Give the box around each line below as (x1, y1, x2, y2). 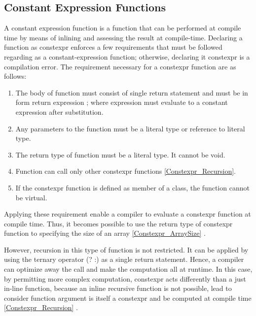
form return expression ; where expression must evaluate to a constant (15, 97, 228, 107)
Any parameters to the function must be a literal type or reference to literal (15, 123, 245, 133)
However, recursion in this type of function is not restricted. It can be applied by (4, 244, 249, 254)
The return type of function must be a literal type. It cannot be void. (15, 149, 225, 159)
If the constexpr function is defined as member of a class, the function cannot (15, 182, 250, 192)
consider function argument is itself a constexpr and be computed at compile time (4, 292, 252, 303)
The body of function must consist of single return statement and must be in (15, 87, 248, 97)
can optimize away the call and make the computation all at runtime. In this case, (4, 264, 253, 274)
